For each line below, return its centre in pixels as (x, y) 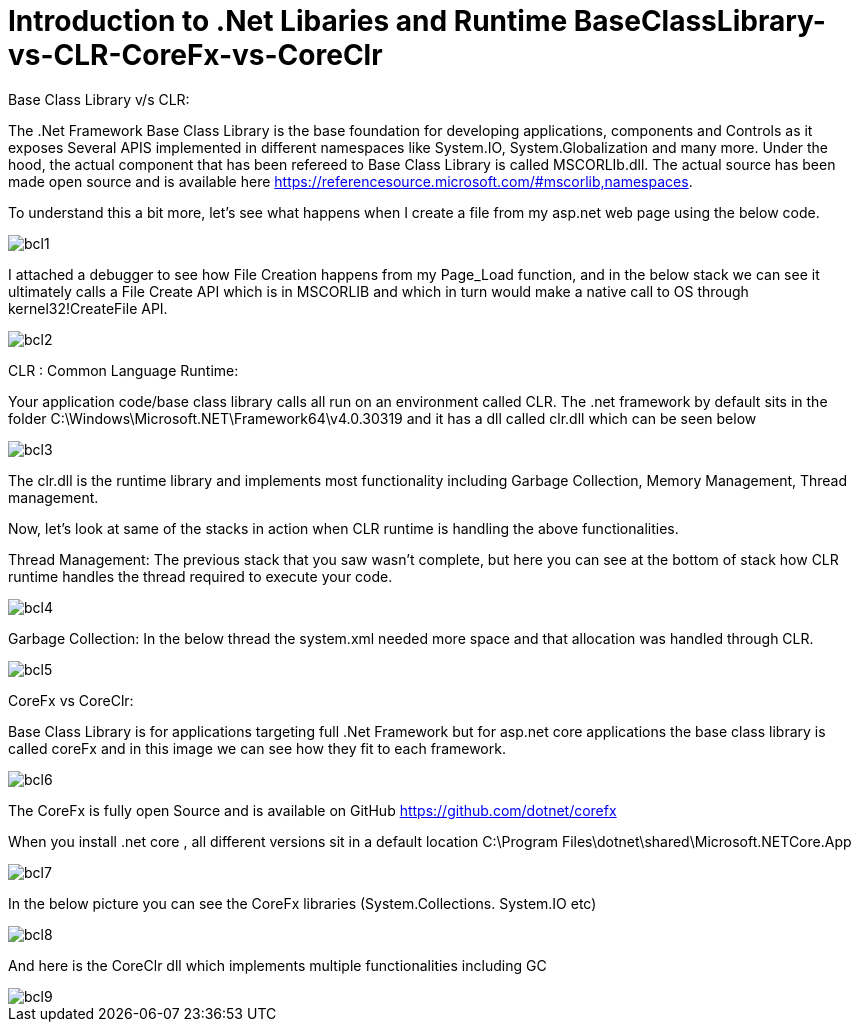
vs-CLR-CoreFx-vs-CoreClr (195, 55)
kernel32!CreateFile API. (88, 308)
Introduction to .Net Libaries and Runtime (288, 21)
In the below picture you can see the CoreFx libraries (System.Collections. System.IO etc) (302, 903)
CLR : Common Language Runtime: (123, 370)
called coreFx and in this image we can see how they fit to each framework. (257, 748)
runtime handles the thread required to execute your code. (200, 576)
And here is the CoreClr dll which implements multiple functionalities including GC (277, 965)
